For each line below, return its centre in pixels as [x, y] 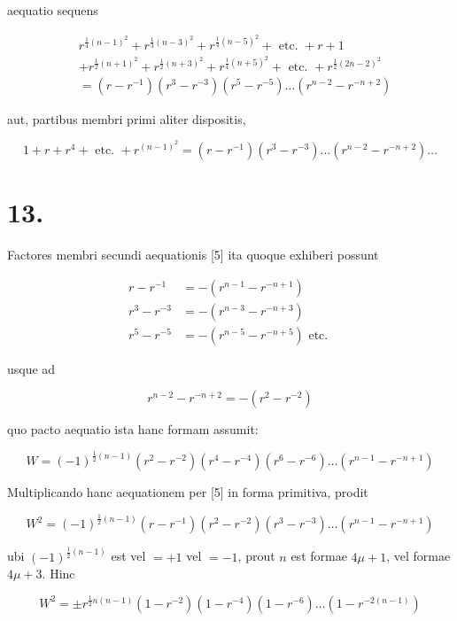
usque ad [31, 368]
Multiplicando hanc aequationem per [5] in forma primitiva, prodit [188, 492]
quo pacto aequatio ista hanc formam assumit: [133, 429]
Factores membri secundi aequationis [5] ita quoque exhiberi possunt [193, 255]
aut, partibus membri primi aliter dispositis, [127, 118]
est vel [128, 556]
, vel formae [418, 556]
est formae [319, 556]
